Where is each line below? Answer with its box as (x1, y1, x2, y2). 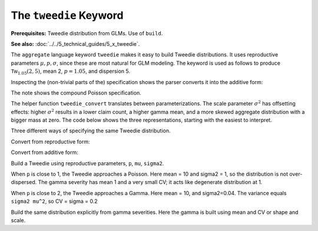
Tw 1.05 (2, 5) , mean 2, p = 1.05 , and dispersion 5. (11, 68, 131, 76)
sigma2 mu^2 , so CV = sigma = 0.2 (11, 197, 98, 205)
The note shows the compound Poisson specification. (11, 89, 141, 96)
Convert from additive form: (11, 149, 79, 156)
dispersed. (11, 179, 37, 186)
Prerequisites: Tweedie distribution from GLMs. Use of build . (11, 29, 163, 36)
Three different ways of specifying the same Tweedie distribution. (11, 127, 171, 135)
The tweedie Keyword (11, 9, 124, 22)
